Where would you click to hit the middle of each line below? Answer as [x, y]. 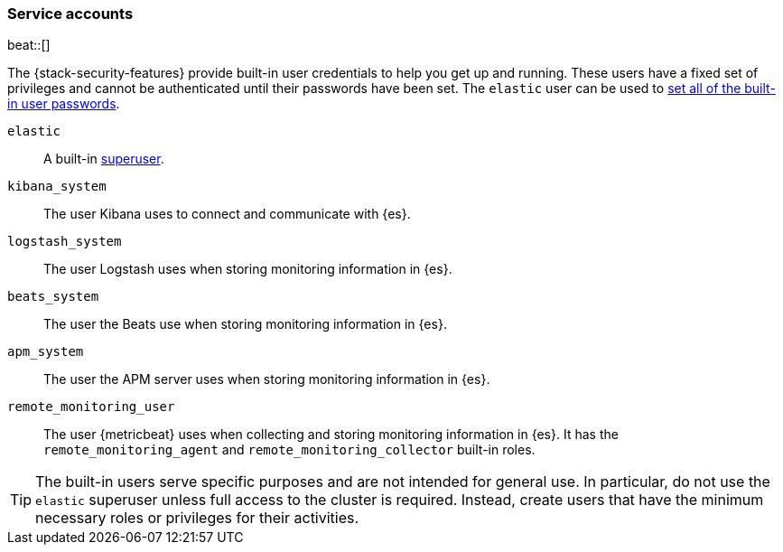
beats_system [53, 297]
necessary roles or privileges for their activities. [197, 518]
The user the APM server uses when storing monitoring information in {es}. [267, 379]
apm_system [46, 352]
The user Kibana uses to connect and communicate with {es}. [227, 214]
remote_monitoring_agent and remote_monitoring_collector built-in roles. [289, 450]
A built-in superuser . [104, 159]
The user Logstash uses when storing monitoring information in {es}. [248, 269]
